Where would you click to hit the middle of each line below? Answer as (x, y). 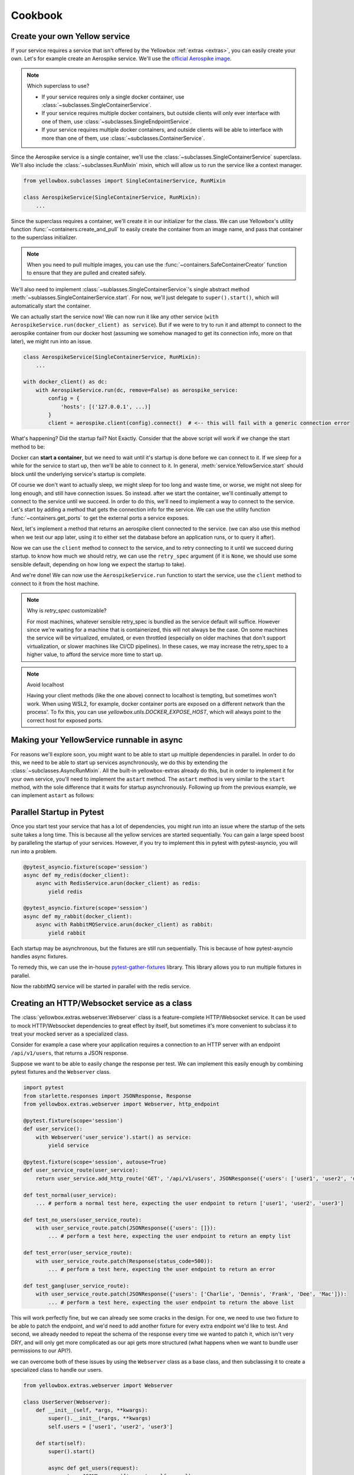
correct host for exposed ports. (65, 720)
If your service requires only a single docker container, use (113, 97)
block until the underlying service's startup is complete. (78, 474)
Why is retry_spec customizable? (67, 611)
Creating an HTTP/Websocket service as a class (101, 1003)
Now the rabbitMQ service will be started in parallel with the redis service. (101, 986)
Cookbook (37, 15)
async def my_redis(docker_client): (76, 875)
